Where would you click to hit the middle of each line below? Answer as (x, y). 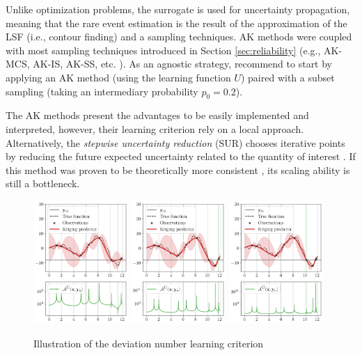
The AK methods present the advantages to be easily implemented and (157, 115)
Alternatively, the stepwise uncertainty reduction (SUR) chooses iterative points (175, 142)
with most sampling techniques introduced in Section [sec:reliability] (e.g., (163, 50)
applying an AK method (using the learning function (118, 77)
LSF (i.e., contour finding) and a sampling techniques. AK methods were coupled (179, 37)
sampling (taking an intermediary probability (102, 91)
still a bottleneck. (43, 183)
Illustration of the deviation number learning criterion (149, 343)
